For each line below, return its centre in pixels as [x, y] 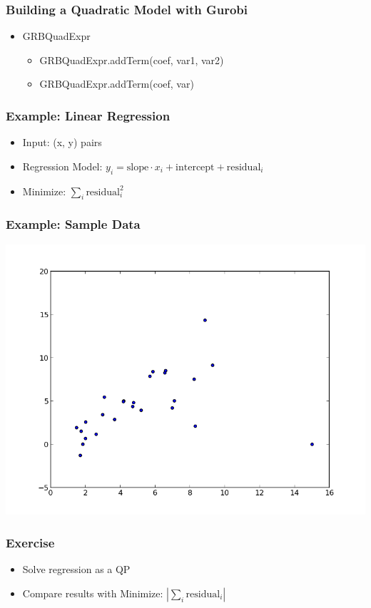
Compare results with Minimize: [93, 593]
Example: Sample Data [73, 224]
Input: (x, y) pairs [62, 142]
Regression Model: [62, 166]
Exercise [30, 542]
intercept [195, 167]
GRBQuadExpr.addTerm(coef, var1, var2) [132, 60]
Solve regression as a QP [76, 569]
